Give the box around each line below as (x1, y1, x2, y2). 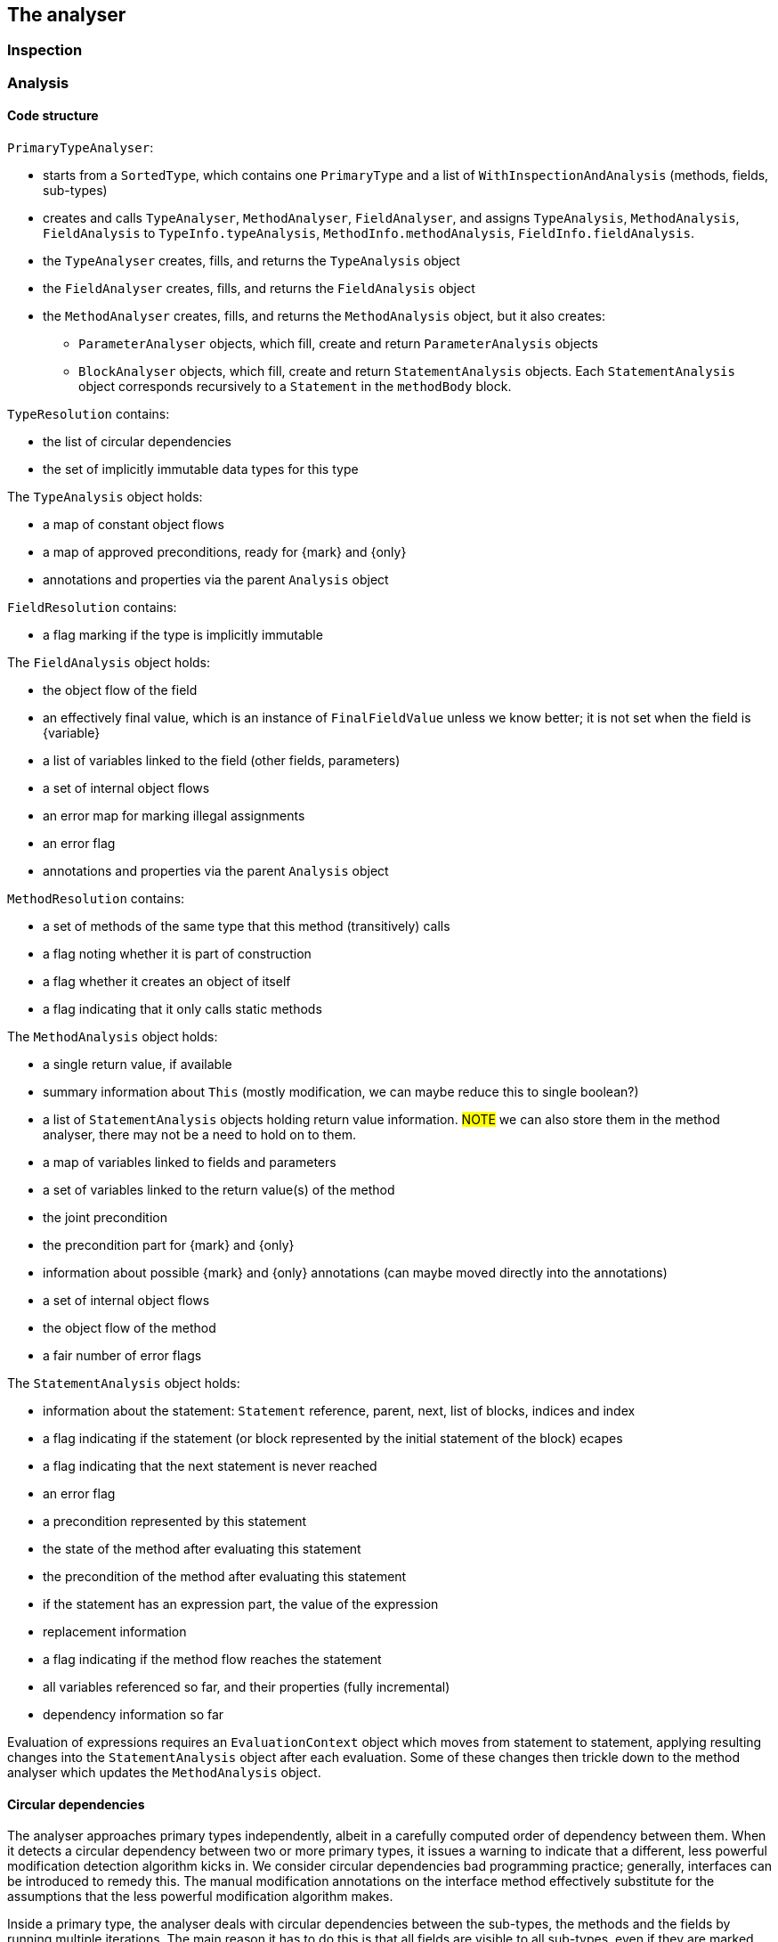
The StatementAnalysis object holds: (7, 1375, 240, 1391)
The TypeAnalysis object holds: (7, 489, 203, 505)
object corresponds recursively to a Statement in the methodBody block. (78, 379, 512, 395)
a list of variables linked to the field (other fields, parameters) (43, 753, 401, 769)
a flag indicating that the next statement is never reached (43, 1458, 377, 1474)
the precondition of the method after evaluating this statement (43, 1569, 407, 1585)
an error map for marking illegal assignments (43, 808, 305, 824)
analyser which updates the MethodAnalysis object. (7, 1765, 321, 1781)
